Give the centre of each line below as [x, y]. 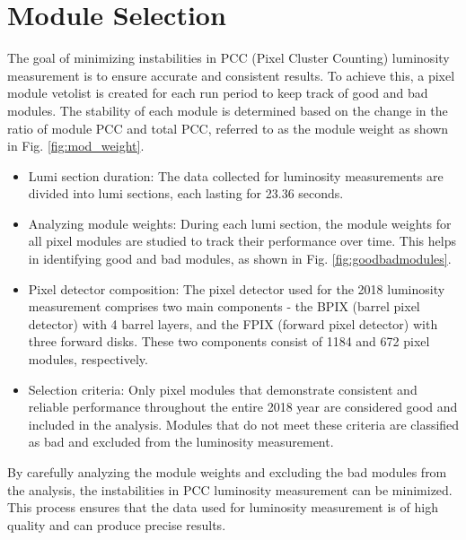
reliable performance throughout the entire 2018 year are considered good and [243, 407]
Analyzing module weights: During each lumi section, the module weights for [240, 223]
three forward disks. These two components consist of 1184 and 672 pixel [229, 341]
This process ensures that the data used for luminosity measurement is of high [223, 507]
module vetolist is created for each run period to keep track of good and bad [218, 93]
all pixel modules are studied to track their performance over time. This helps [242, 241]
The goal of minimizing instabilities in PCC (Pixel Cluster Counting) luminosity [229, 58]
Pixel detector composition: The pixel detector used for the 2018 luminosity [237, 288]
